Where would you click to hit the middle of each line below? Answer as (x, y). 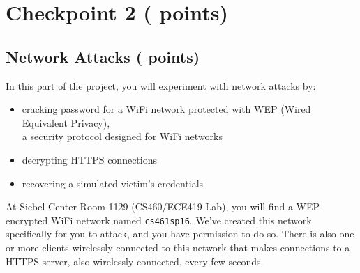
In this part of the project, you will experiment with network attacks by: (161, 85)
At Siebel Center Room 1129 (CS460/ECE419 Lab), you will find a (149, 206)
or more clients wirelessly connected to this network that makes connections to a (178, 247)
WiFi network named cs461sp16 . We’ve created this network (181, 220)
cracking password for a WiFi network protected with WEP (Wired (166, 109)
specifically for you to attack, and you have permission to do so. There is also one (180, 234)
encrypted (27, 220)
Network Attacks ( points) (103, 56)
